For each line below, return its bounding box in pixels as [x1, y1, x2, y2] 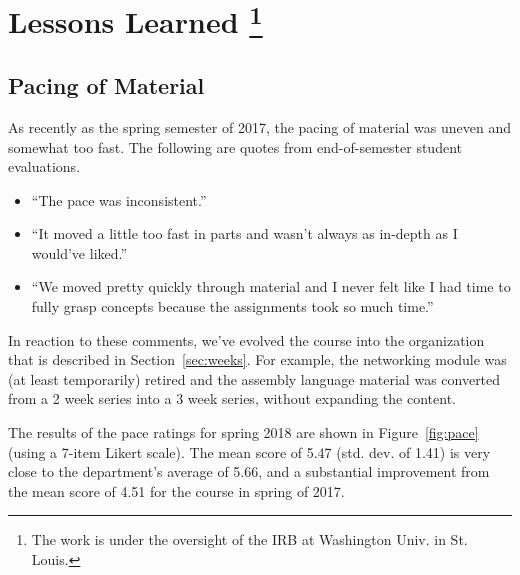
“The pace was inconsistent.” [31, 189, 207, 210]
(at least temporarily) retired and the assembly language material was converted [8, 368, 501, 389]
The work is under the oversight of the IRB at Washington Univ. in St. [31, 529, 468, 550]
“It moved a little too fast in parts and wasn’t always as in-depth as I [31, 223, 458, 244]
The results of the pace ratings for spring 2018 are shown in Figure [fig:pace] [8, 422, 479, 443]
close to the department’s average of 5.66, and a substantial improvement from [8, 461, 490, 482]
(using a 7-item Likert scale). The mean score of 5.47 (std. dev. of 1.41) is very [8, 441, 491, 462]
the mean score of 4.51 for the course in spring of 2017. [8, 480, 345, 501]
